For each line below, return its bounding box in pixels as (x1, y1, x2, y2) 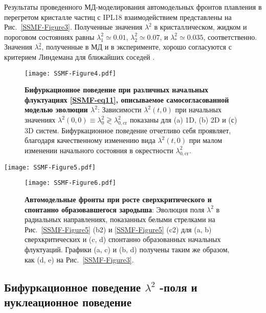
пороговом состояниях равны (4, 31, 95, 42)
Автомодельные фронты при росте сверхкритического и (25, 194, 212, 205)
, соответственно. (203, 31, 257, 42)
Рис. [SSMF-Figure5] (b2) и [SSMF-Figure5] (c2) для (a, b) (25, 224, 212, 234)
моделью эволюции (25, 104, 88, 115)
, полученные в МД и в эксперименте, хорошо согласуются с (41, 41, 232, 52)
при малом (189, 135, 222, 146)
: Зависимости (97, 104, 142, 115)
